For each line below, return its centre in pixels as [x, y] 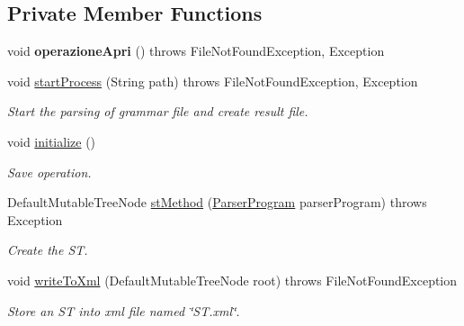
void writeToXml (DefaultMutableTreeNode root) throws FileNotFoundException [232, 280]
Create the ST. [48, 250]
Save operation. [49, 172]
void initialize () [52, 141]
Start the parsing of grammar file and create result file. [158, 111]
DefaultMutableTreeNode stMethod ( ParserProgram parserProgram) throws [217, 202]
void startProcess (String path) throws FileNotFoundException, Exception [213, 81]
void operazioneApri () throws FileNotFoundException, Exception [196, 51]
